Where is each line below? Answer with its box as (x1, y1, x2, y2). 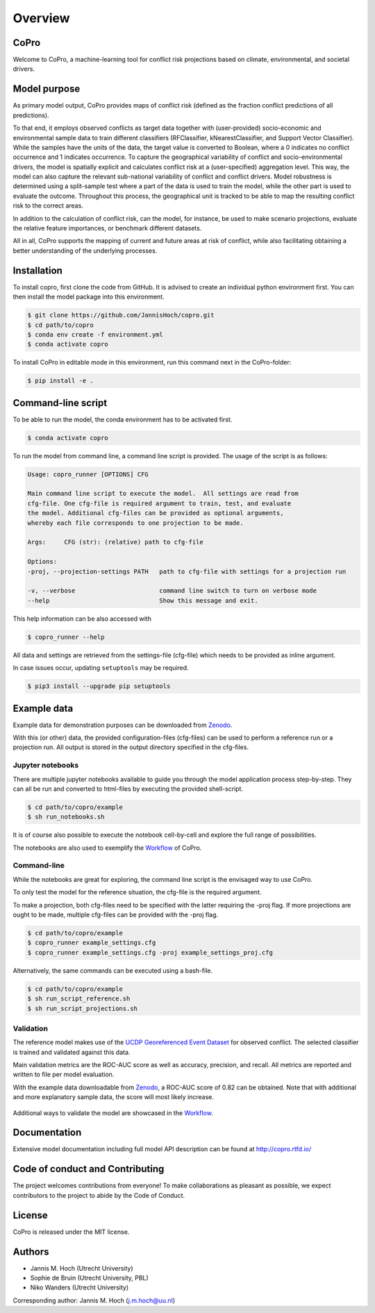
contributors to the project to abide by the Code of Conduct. (12, 1191, 185, 1199)
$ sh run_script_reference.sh (27, 995, 131, 1003)
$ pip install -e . (27, 377, 94, 385)
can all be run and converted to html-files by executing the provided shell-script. (12, 785, 243, 793)
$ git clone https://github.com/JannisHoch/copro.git (27, 311, 215, 319)
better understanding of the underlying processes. (12, 246, 158, 255)
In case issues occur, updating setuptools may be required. (12, 664, 189, 672)
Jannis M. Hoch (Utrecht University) (30, 1264, 133, 1272)
